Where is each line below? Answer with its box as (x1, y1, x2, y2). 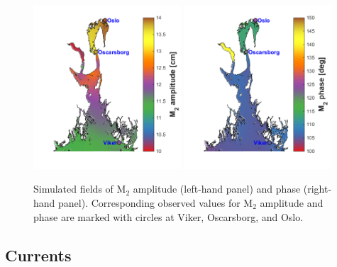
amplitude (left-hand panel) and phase (133, 181, 301, 196)
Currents (5, 244, 72, 266)
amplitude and (260, 195, 324, 210)
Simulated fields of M (33, 181, 126, 196)
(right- (303, 181, 332, 196)
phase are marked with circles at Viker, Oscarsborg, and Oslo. (33, 209, 304, 224)
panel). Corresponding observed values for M (58, 195, 253, 210)
